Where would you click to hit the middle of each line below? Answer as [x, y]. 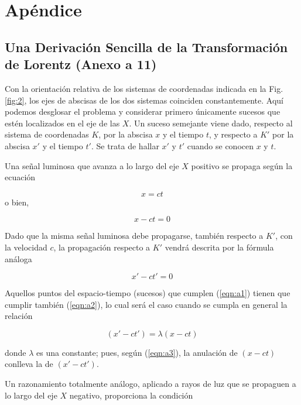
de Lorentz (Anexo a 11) [81, 64]
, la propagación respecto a [102, 247]
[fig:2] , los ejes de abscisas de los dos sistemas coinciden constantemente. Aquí [144, 100]
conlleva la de [29, 364]
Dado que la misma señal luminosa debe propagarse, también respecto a [134, 236]
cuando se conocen [220, 145]
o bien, [17, 202]
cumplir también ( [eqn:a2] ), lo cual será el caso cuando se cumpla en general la [146, 304]
